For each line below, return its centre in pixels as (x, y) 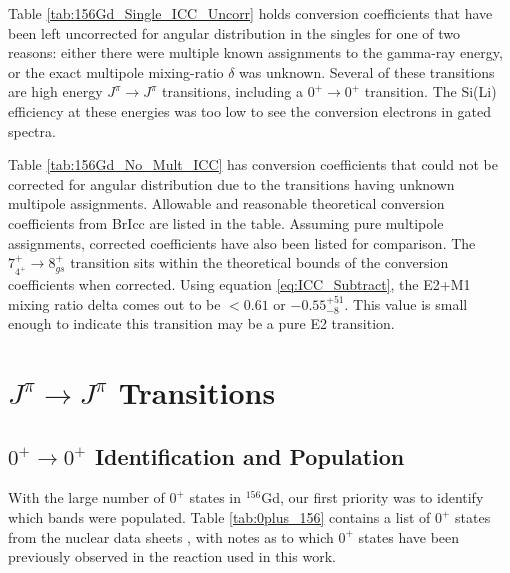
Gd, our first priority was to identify (372, 497)
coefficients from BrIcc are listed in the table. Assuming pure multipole (226, 222)
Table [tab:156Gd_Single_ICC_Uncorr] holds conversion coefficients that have (250, 13)
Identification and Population (249, 455)
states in (215, 497)
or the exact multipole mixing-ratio (116, 71)
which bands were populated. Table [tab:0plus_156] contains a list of (219, 517)
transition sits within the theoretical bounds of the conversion (259, 262)
